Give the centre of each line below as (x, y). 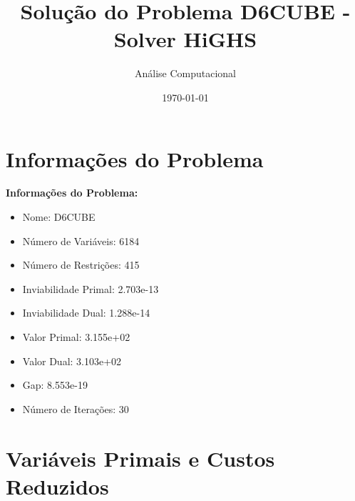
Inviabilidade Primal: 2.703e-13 (91, 288)
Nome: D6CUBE (59, 217)
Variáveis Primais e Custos (140, 458)
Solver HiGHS (185, 39)
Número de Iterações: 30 (76, 408)
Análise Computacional (185, 73)
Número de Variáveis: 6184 (81, 240)
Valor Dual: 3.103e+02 (72, 361)
